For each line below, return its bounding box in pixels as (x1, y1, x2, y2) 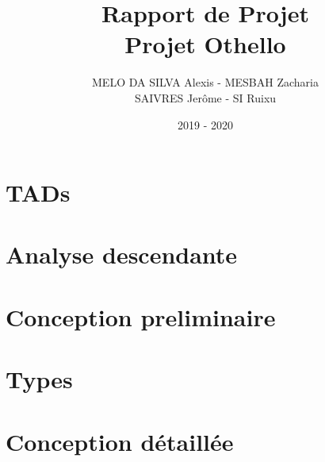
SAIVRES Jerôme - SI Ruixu (134, 89, 277, 106)
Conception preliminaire (6, 300, 276, 333)
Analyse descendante (6, 238, 238, 271)
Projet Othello (124, 28, 286, 60)
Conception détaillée (6, 425, 234, 457)
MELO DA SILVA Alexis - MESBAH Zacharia (92, 74, 319, 90)
